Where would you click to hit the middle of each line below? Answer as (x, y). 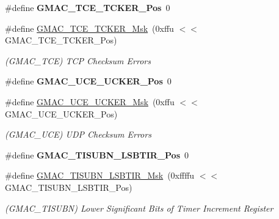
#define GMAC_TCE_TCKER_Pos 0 (88, 7)
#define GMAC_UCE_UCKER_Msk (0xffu (90, 101)
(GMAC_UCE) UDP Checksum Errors (78, 134)
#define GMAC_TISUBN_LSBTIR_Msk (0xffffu (100, 175)
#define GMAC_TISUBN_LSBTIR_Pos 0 (97, 154)
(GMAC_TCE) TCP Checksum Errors (78, 60)
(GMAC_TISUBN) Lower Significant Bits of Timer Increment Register (139, 208)
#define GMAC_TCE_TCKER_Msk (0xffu (89, 28)
